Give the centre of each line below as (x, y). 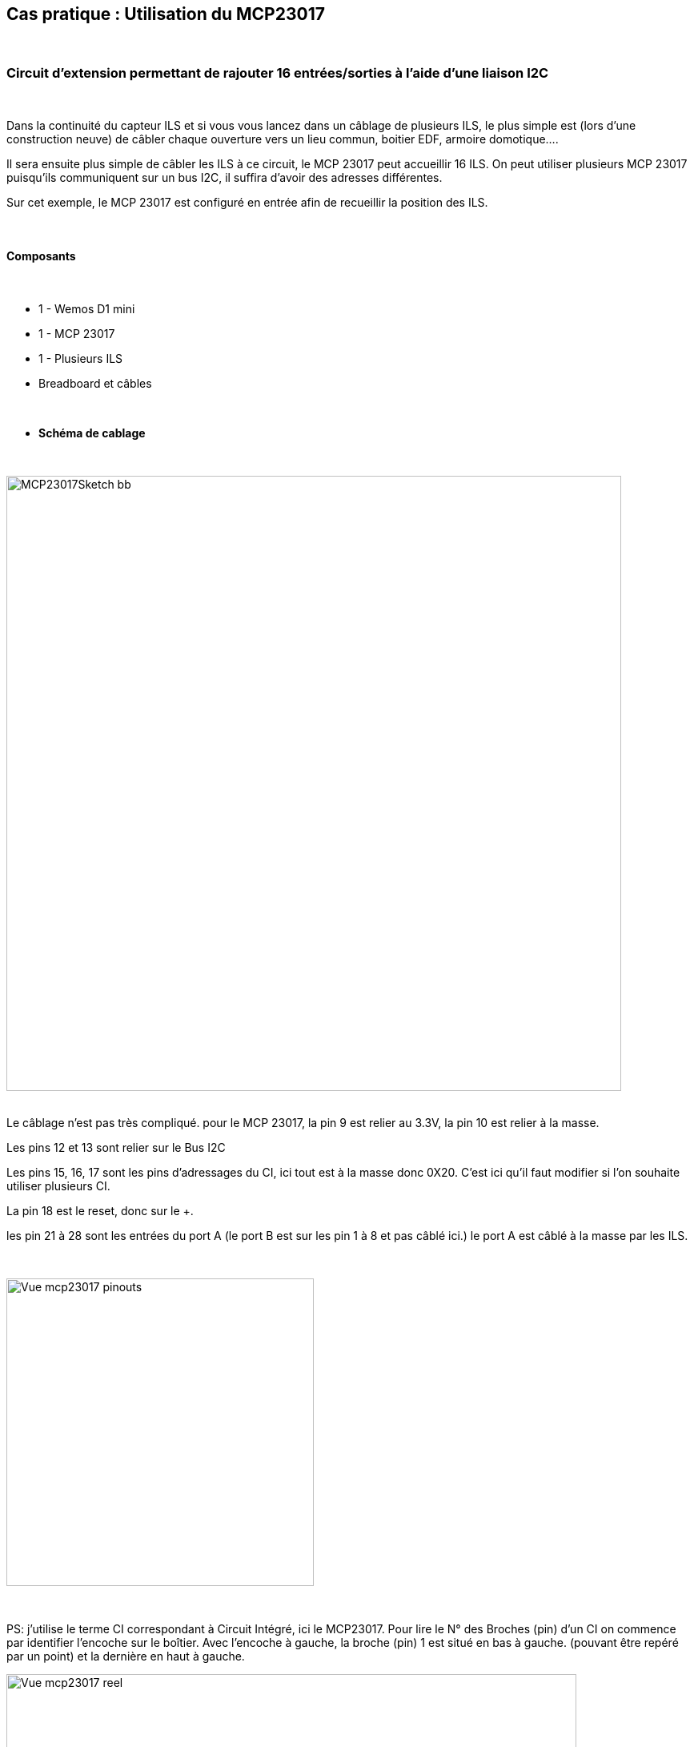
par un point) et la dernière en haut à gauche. (126, 1656)
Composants (41, 256)
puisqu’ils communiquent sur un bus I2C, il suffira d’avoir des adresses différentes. (225, 178)
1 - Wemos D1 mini (87, 309)
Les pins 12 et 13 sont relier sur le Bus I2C (116, 1148)
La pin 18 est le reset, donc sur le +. (100, 1211)
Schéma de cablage (92, 433)
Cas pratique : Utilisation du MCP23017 (166, 14)
